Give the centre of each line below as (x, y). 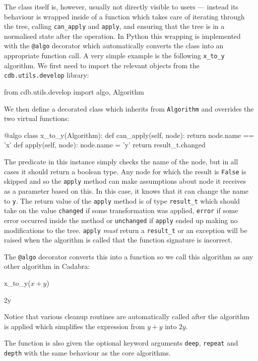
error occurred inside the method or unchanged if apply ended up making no (121, 220)
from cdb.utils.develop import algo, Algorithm (74, 92)
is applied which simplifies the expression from (74, 326)
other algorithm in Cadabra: (47, 266)
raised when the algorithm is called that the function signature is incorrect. (118, 240)
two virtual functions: (37, 118)
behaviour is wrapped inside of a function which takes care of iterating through (125, 16)
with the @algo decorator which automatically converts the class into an (114, 46)
